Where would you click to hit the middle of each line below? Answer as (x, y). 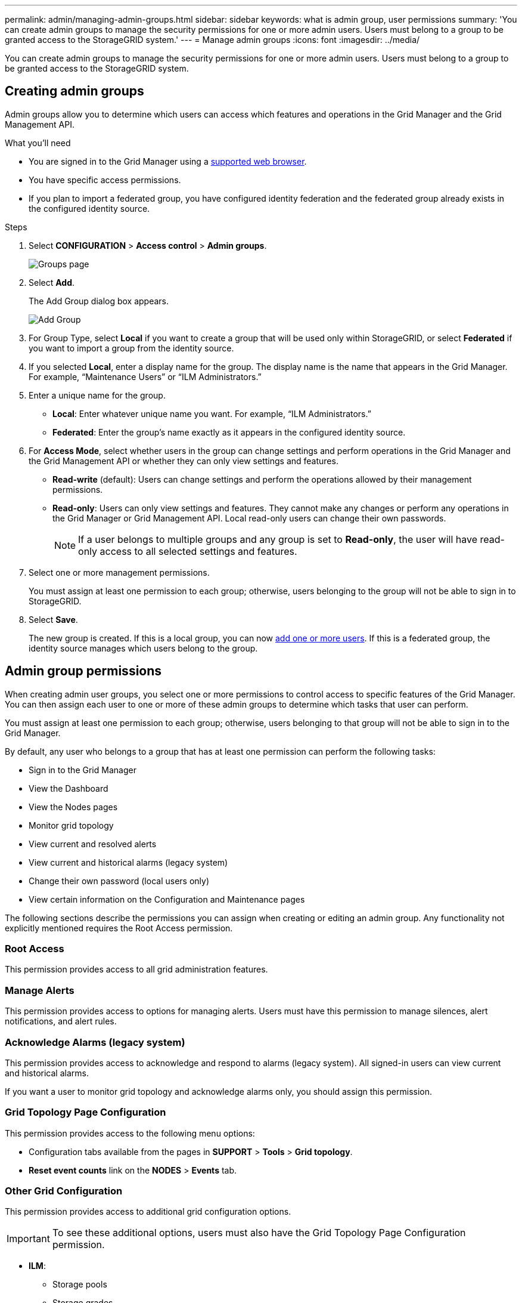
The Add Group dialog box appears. (99, 301)
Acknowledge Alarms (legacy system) (95, 1042)
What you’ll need (38, 143)
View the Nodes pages (73, 807)
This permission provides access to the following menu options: (130, 1133)
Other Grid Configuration (64, 1191)
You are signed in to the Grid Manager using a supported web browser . (168, 161)
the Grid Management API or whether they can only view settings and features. (184, 461)
